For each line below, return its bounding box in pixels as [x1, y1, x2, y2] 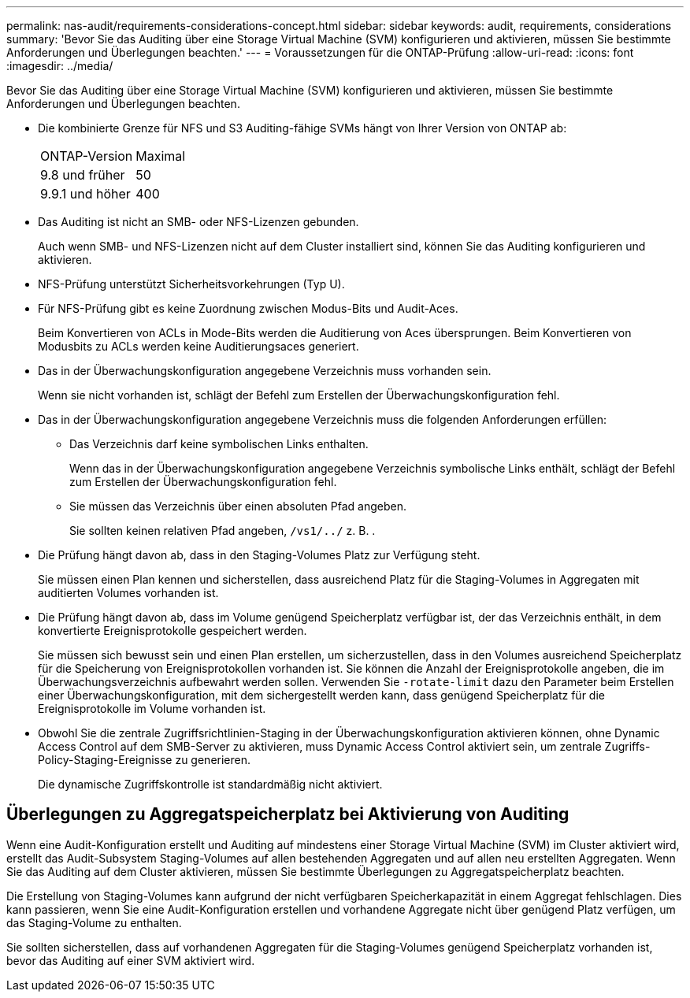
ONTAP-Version [40, 148, 133, 164]
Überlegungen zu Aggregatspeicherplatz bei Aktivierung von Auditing [6, 804, 569, 825]
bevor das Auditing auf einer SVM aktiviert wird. [6, 953, 255, 967]
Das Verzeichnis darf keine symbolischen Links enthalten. [69, 437, 369, 451]
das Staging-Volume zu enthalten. [6, 915, 182, 929]
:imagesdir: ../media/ [6, 59, 113, 72]
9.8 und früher [40, 167, 125, 183]
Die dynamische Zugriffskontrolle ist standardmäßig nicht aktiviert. [38, 777, 383, 791]
